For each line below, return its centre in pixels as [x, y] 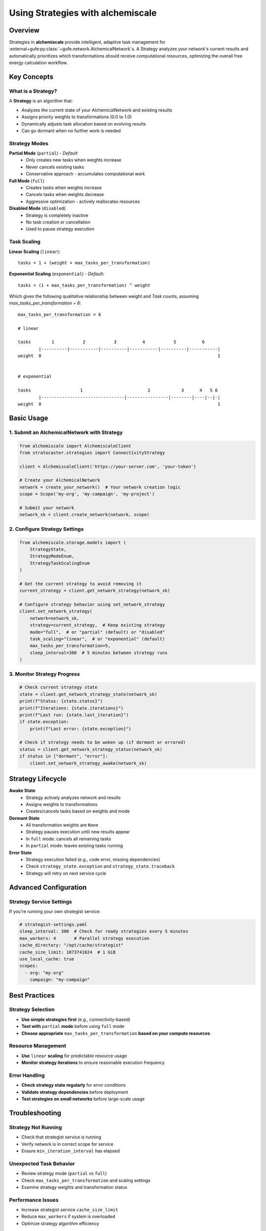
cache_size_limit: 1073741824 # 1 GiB [67, 952]
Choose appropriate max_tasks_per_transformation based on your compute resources [116, 1033]
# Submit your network [47, 508]
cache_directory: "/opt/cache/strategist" [71, 945]
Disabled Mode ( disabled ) [37, 208]
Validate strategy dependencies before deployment [75, 1092]
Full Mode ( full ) [27, 181]
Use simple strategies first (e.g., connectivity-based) [76, 1019]
